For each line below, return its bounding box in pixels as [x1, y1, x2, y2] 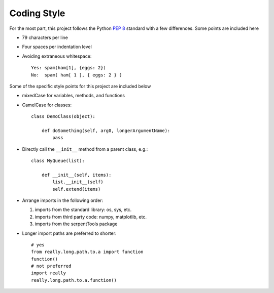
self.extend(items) [52, 186, 101, 192]
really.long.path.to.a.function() [31, 277, 117, 283]
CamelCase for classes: [22, 102, 72, 108]
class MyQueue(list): [31, 158, 85, 164]
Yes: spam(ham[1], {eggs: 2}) [31, 65, 107, 71]
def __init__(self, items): [41, 172, 112, 178]
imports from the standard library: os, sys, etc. [35, 206, 132, 213]
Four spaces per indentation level [22, 44, 92, 50]
